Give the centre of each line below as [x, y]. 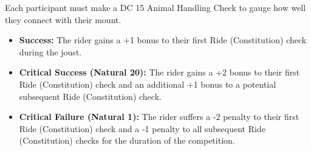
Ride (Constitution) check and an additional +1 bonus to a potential [148, 84]
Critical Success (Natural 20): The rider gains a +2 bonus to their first [159, 72]
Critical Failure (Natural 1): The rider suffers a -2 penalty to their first [159, 117]
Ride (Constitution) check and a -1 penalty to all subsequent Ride [142, 128]
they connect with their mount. [63, 19]
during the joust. [50, 51]
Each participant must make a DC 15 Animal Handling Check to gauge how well [155, 7]
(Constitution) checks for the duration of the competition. [127, 140]
